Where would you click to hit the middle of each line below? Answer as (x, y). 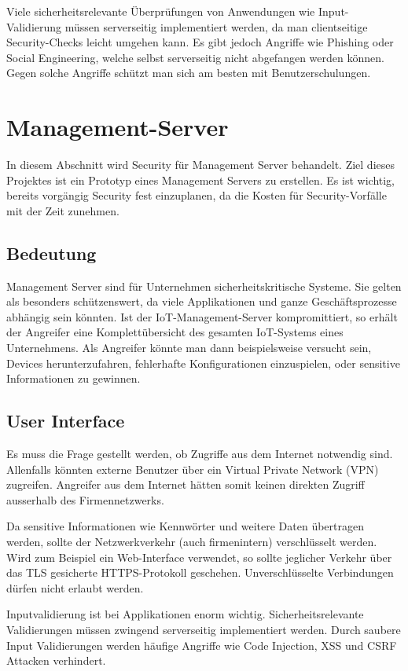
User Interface (66, 421)
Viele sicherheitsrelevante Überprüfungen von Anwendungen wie (161, 11)
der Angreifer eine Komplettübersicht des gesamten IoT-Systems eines (175, 332)
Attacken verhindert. (56, 660)
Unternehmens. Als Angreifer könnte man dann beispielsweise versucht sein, (189, 348)
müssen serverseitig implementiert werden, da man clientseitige (216, 26)
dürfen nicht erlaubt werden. (75, 587)
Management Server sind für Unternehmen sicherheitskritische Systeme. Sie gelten (204, 286)
